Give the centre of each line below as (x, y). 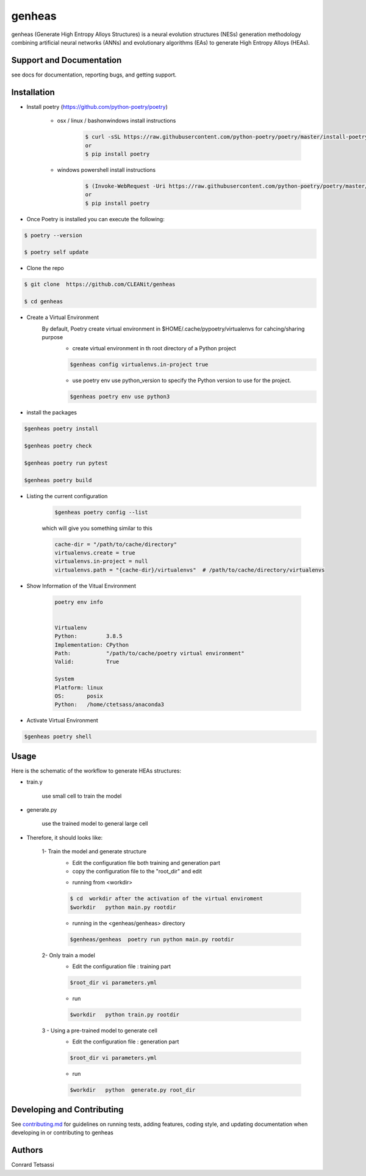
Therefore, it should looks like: (65, 837)
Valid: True (87, 662)
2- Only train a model (69, 955)
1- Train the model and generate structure (94, 851)
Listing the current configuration (67, 496)
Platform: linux (79, 687)
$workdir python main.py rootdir (123, 907)
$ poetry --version (53, 235)
